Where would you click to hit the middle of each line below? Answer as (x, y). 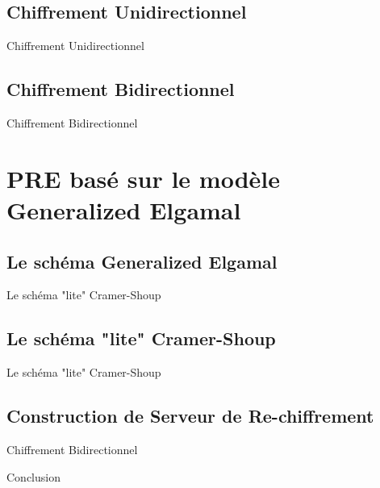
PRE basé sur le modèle (143, 178)
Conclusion (33, 476)
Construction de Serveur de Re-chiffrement (190, 416)
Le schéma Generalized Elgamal (142, 261)
